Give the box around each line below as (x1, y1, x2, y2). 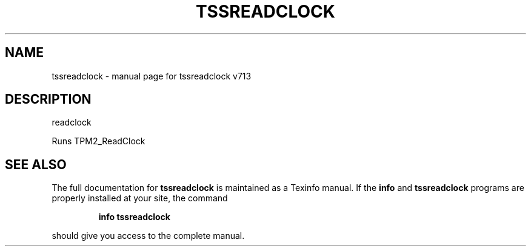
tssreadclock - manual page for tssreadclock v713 (52, 70, 252, 81)
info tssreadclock (98, 212, 170, 223)
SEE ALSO (5, 156, 67, 172)
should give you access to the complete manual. (52, 230, 245, 241)
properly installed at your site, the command (52, 193, 228, 204)
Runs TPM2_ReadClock (52, 136, 145, 147)
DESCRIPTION (5, 92, 92, 107)
